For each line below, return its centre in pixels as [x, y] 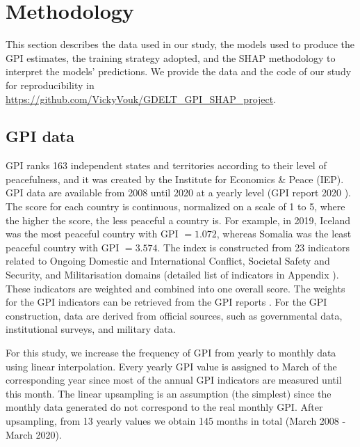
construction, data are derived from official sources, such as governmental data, [174, 315]
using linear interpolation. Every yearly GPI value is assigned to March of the [171, 366]
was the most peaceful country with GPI [92, 234]
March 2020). [34, 434]
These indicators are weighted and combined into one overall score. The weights [175, 288]
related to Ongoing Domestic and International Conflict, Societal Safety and [168, 261]
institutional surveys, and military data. [91, 329]
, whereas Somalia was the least [284, 234]
